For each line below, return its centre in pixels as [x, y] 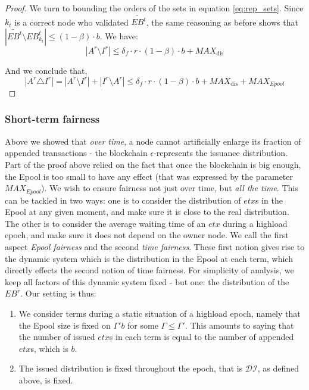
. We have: [119, 35]
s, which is [49, 348]
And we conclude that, [46, 70]
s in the [269, 200]
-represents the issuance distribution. [221, 153]
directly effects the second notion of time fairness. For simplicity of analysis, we [149, 270]
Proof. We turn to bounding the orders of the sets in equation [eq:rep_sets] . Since [154, 8]
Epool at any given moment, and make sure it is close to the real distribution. [147, 212]
